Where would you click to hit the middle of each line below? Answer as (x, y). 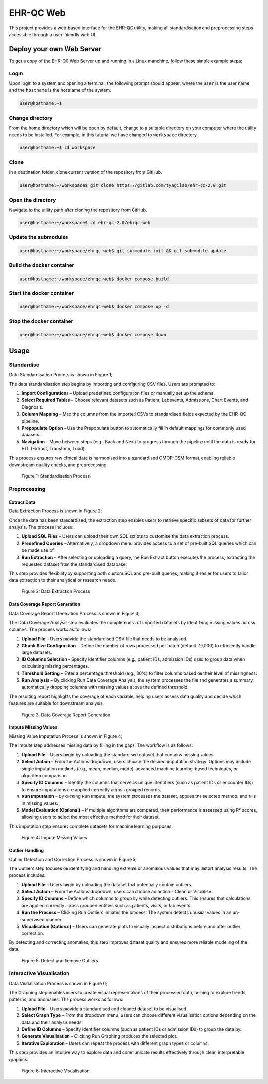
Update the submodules (39, 237)
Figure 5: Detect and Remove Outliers (60, 960)
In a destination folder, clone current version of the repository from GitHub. (86, 172)
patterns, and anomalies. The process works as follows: (66, 999)
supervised (33, 919)
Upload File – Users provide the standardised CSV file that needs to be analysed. (104, 639)
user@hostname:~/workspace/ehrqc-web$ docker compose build (94, 279)
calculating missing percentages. (55, 666)
